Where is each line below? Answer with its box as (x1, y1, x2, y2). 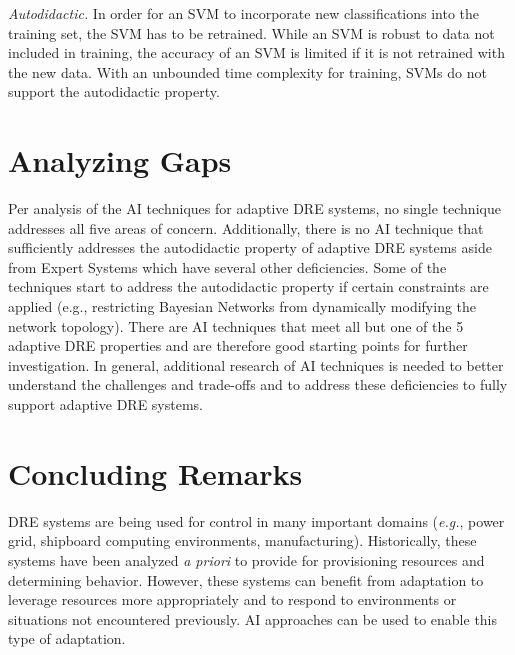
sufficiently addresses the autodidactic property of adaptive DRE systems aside (8, 237, 492, 258)
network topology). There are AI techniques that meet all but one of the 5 (8, 315, 464, 336)
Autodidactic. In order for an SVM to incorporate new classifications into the (8, 3, 480, 23)
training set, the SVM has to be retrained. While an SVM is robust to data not (8, 22, 495, 43)
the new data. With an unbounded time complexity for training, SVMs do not (8, 61, 487, 82)
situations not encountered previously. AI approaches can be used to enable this (8, 608, 498, 629)
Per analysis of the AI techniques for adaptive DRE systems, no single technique (8, 198, 501, 219)
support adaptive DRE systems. (8, 394, 203, 415)
